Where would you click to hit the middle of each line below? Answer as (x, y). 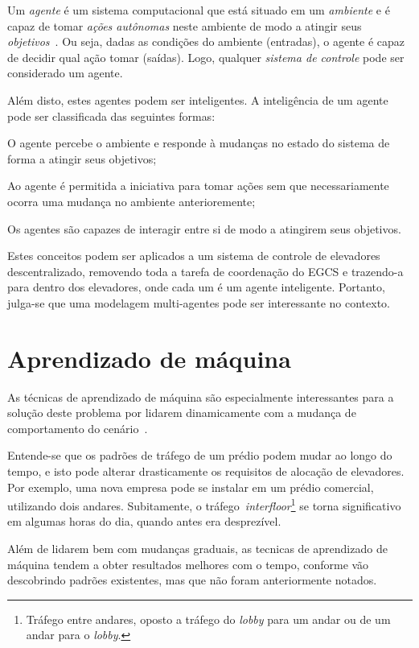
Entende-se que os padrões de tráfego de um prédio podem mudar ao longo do (200, 455)
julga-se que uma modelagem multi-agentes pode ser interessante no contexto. (199, 302)
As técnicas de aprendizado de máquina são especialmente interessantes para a (201, 396)
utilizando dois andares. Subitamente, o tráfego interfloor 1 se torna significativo (204, 504)
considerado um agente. (65, 73)
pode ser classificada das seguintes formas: (111, 116)
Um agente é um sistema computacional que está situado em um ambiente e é (199, 10)
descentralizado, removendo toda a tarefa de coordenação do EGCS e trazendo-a (205, 271)
